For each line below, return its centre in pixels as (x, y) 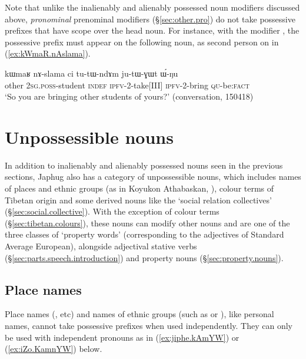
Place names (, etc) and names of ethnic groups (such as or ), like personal (139, 314)
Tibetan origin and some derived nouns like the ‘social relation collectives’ (138, 200)
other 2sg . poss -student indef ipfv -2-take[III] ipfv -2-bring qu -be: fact (127, 85)
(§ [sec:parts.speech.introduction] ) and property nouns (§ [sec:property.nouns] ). (144, 257)
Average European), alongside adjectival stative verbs (101, 246)
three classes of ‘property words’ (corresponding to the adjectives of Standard (144, 234)
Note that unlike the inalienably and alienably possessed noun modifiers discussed (152, 7)
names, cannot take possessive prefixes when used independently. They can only (149, 326)
